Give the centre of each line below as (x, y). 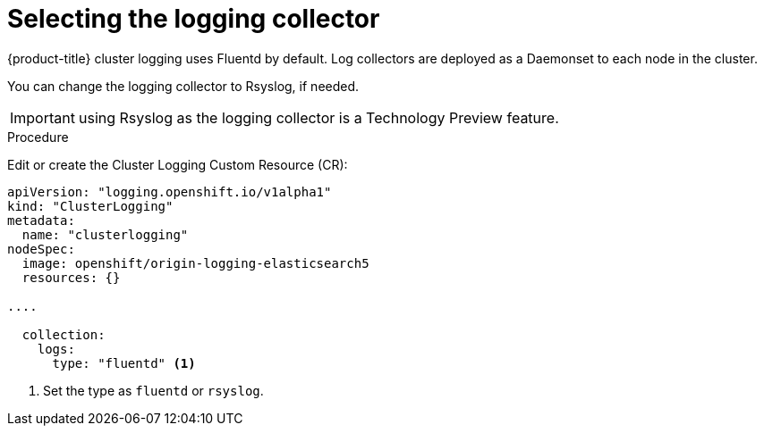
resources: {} (71, 277)
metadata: (41, 220)
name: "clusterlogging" (105, 234)
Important (42, 117)
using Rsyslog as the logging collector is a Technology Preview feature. (318, 117)
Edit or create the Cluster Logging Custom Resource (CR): (178, 164)
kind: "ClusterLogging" (90, 206)
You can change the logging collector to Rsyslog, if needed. (183, 86)
